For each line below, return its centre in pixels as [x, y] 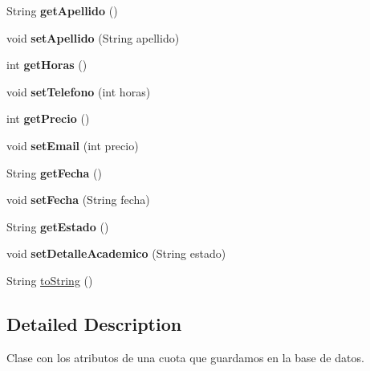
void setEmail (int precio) [73, 145]
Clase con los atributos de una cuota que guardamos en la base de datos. [185, 357]
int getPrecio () [48, 118]
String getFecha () [54, 172]
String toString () [50, 280]
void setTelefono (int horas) [79, 91]
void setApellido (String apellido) [93, 37]
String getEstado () [58, 226]
